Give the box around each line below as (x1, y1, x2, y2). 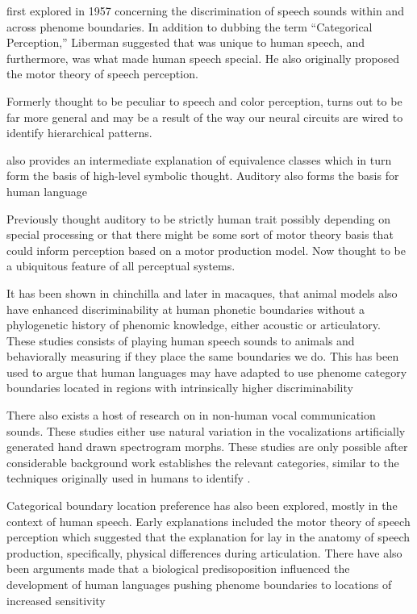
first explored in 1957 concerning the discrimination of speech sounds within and (6, 2, 404, 19)
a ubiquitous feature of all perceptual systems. (6, 257, 236, 274)
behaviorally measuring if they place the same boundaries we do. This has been (6, 348, 399, 365)
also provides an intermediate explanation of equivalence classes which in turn (6, 151, 392, 168)
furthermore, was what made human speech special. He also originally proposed (6, 49, 400, 66)
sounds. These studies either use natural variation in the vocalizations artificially (6, 422, 406, 439)
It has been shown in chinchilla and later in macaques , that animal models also (6, 284, 398, 301)
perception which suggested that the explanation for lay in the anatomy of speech (6, 528, 411, 545)
